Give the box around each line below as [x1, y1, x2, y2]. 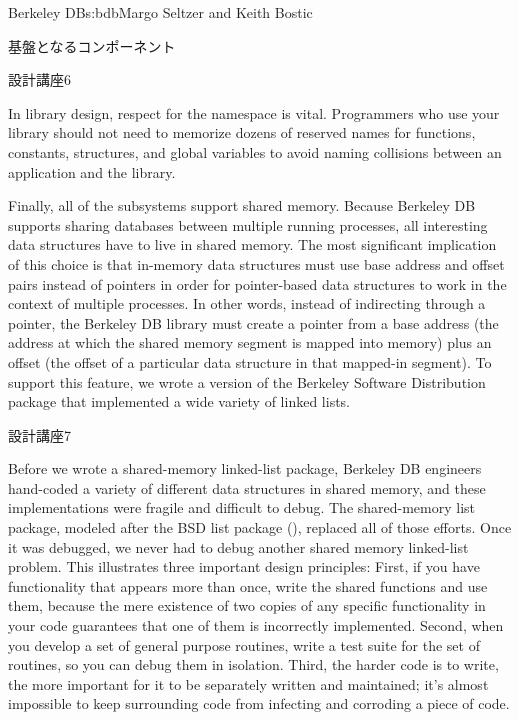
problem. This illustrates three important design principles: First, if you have [8, 556, 480, 577]
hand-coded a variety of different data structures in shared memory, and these [8, 477, 486, 498]
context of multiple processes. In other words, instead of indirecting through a [8, 293, 486, 314]
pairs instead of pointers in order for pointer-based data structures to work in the [8, 273, 507, 294]
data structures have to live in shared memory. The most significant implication [8, 234, 497, 255]
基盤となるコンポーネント [8, 35, 176, 56]
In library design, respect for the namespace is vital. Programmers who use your [8, 102, 500, 123]
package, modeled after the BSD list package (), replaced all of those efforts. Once [8, 517, 512, 538]
